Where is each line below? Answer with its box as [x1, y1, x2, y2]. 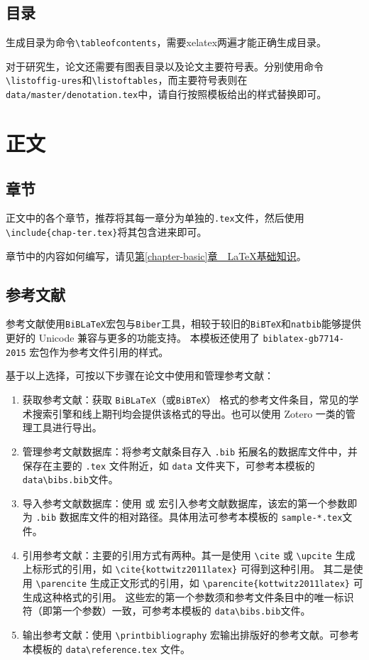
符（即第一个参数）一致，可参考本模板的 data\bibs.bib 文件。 [22, 603, 311, 618]
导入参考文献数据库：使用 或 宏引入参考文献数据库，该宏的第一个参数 [22, 495, 348, 510]
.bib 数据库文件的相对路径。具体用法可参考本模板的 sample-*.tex [35, 509, 343, 524]
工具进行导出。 [32, 420, 102, 435]
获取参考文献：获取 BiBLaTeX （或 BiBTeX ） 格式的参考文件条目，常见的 [22, 392, 349, 407]
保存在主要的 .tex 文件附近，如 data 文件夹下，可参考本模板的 [22, 458, 315, 472]
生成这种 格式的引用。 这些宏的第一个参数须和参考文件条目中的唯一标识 [22, 589, 354, 604]
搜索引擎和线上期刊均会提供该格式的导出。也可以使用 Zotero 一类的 [32, 406, 346, 421]
